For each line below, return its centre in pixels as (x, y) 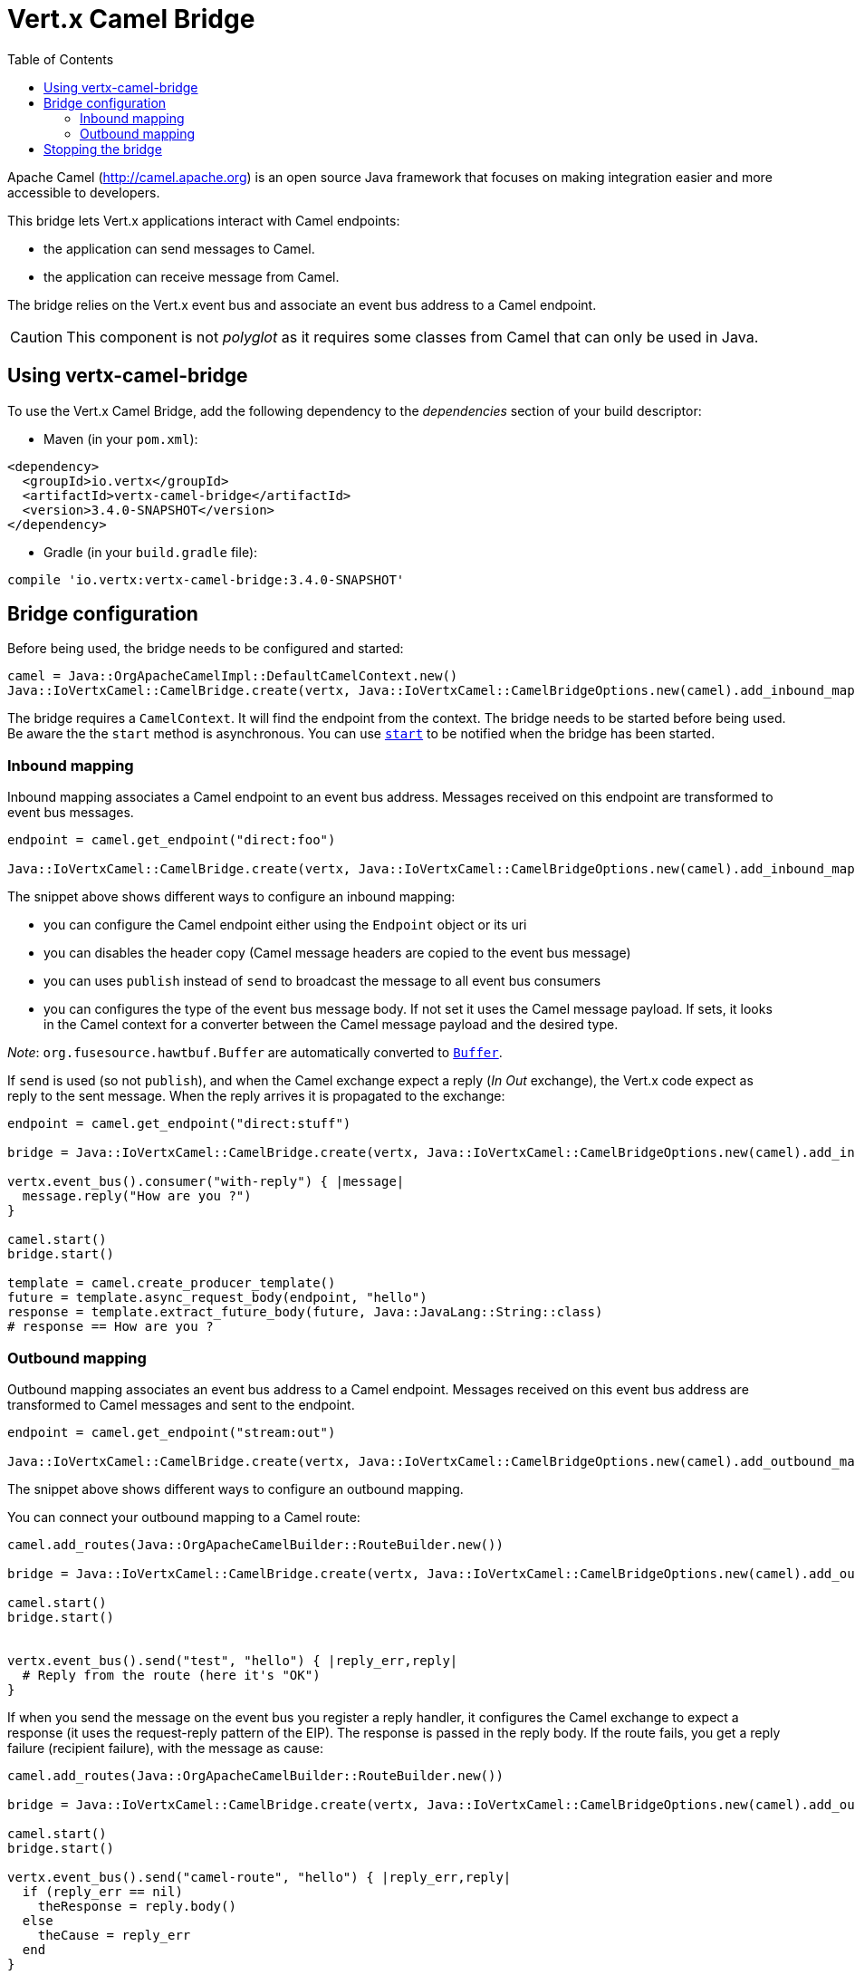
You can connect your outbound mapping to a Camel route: (184, 1517)
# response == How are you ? (110, 1327)
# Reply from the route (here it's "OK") (171, 1675)
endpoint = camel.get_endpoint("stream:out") (172, 1432)
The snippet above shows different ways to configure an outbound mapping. (235, 1488)
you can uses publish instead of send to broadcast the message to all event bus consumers (322, 981)
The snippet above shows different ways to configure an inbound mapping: (231, 897)
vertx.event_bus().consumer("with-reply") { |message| (206, 1182)
